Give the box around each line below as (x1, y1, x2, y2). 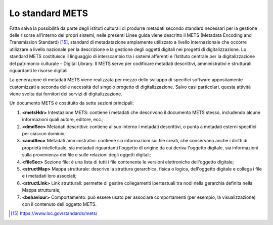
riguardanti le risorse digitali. (9, 67, 69, 73)
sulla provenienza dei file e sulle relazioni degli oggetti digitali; (22, 152, 151, 158)
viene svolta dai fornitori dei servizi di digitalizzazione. (9, 91, 122, 97)
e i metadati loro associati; (22, 173, 77, 179)
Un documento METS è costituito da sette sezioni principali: (9, 100, 134, 106)
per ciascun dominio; (22, 131, 66, 137)
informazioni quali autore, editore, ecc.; (22, 117, 104, 123)
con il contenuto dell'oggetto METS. (22, 201, 97, 207)
